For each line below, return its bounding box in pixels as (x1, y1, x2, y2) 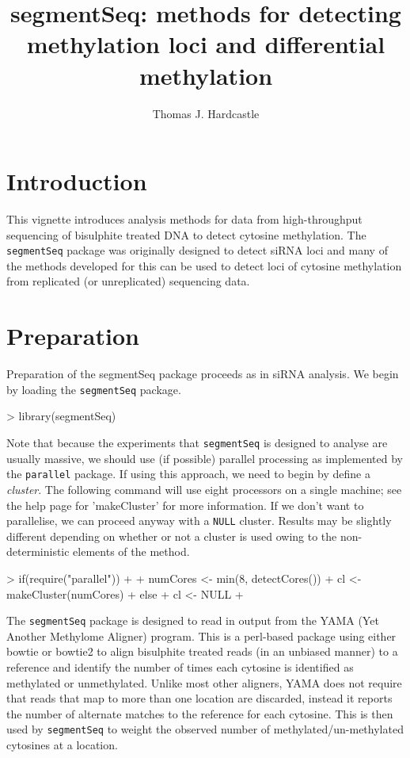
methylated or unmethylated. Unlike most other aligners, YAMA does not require (6, 674, 402, 691)
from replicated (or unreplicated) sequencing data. (6, 273, 250, 289)
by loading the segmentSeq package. (6, 381, 181, 397)
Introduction (6, 165, 147, 197)
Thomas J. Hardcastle (152, 105, 260, 121)
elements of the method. (73, 543, 190, 560)
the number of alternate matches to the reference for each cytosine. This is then (6, 705, 393, 722)
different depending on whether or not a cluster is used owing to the (6, 527, 337, 544)
